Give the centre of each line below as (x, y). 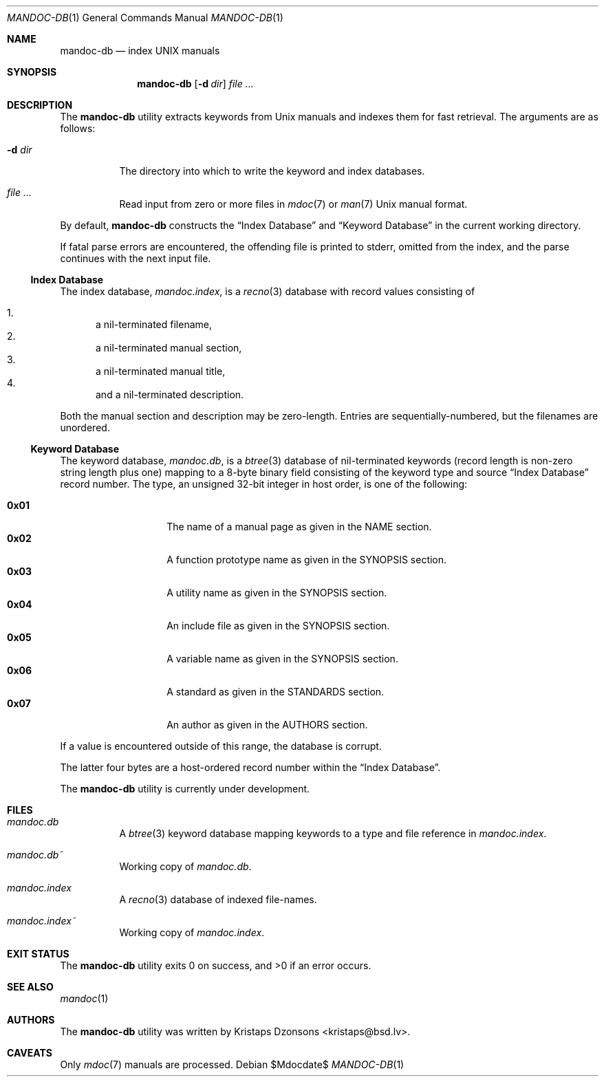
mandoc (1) (84, 998)
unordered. (85, 428)
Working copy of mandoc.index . (192, 932)
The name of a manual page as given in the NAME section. (299, 527)
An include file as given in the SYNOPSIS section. (278, 626)
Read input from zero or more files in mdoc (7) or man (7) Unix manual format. (293, 204)
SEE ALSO (30, 987)
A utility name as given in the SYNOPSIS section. (277, 593)
